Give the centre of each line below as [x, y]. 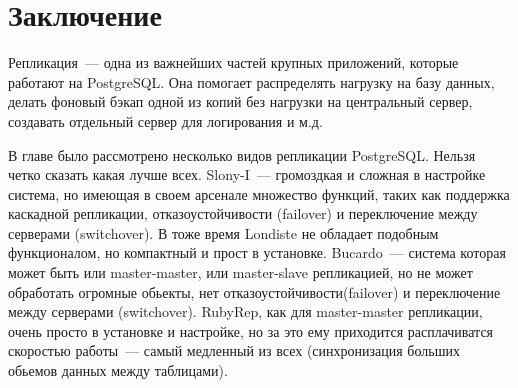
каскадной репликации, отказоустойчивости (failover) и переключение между [243, 213]
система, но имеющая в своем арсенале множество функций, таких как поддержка [259, 193]
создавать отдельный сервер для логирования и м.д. [165, 120]
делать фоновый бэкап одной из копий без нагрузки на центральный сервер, [240, 101]
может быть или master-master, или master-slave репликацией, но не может [240, 272]
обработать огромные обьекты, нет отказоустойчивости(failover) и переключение [254, 291]
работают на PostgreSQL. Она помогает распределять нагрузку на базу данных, [251, 81]
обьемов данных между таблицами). [118, 370]
